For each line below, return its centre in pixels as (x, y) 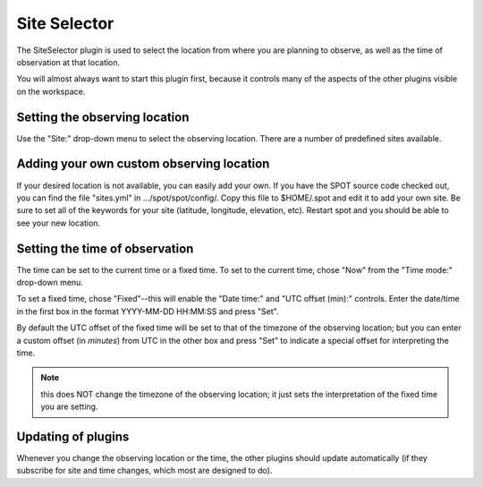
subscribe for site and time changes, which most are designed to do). (144, 471)
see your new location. (59, 223)
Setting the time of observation (105, 248)
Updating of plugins (73, 436)
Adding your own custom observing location (143, 164)
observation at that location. (68, 62)
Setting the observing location (103, 117)
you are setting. (69, 406)
